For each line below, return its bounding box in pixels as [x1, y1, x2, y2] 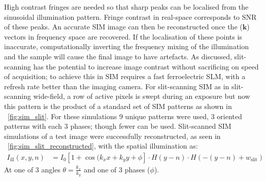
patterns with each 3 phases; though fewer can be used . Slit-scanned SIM [4, 121, 231, 131]
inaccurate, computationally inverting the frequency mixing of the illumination [4, 41, 249, 52]
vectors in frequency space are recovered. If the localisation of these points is [4, 31, 242, 42]
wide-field [33, 91, 63, 101]
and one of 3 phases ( [84, 164, 150, 174]
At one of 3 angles [4, 164, 60, 174]
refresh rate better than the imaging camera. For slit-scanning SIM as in [4, 81, 229, 91]
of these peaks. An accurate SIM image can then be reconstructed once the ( [4, 21, 243, 32]
